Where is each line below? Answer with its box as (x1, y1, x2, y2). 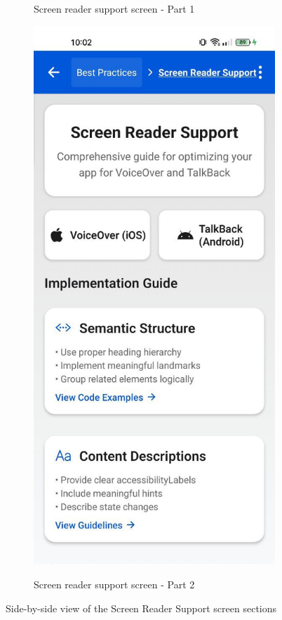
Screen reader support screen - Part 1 (34, 1, 195, 15)
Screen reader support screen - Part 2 (34, 576, 195, 591)
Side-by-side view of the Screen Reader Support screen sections (6, 600, 277, 615)
